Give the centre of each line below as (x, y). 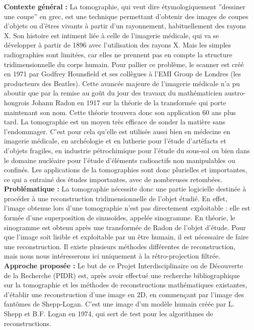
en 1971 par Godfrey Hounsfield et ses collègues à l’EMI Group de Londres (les (123, 74)
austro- (235, 93)
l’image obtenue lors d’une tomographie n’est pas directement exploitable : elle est (127, 208)
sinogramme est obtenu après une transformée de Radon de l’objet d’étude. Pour (125, 227)
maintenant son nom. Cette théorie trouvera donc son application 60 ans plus (120, 112)
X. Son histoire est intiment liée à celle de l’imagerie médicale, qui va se (112, 35)
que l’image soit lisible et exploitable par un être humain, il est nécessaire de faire (126, 237)
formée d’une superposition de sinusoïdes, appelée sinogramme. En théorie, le (120, 218)
